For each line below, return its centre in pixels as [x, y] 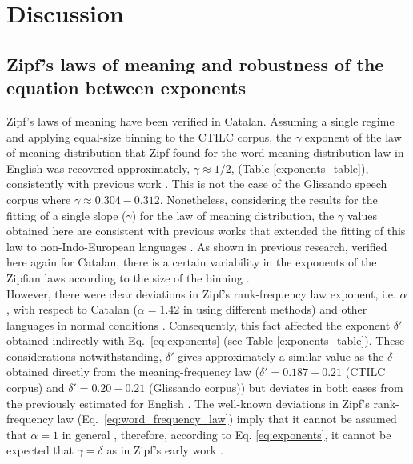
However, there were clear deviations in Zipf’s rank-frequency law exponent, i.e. [201, 293]
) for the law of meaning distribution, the [233, 215]
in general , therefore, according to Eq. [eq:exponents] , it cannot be [227, 434]
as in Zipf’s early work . [165, 450]
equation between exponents [126, 88]
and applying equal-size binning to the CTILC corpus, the [149, 136]
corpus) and [36, 388]
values [362, 215]
